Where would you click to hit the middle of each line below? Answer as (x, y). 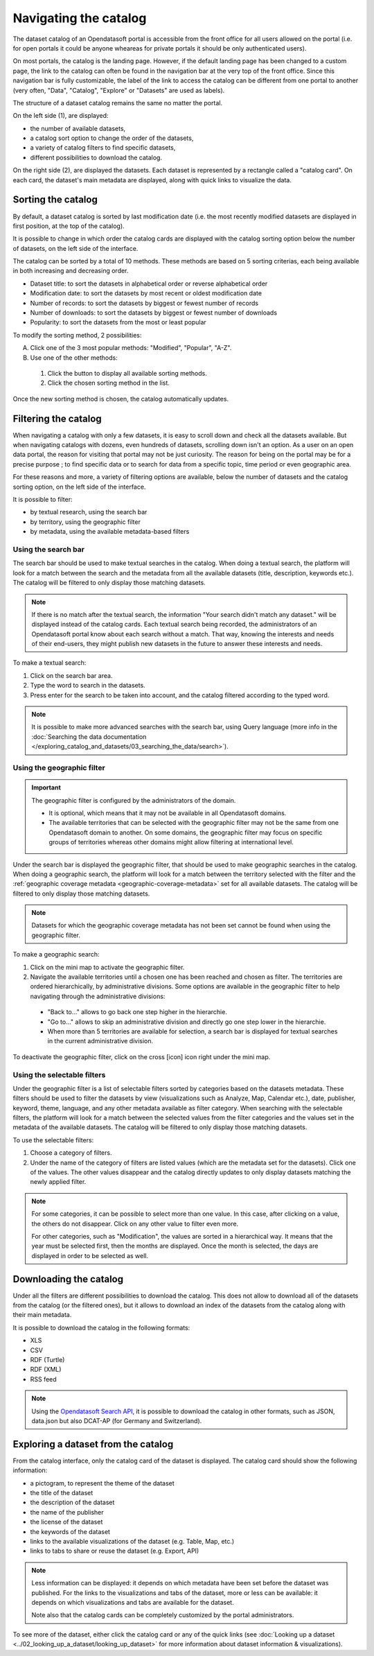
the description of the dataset (72, 1502)
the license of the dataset (66, 1522)
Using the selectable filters (59, 1074)
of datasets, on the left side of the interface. (75, 248)
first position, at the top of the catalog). (69, 226)
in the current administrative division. (100, 1041)
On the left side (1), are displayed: (61, 116)
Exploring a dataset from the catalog (93, 1444)
